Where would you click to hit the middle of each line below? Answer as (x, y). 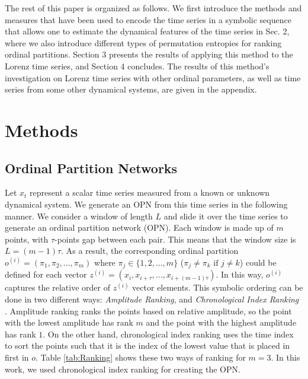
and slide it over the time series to (226, 216)
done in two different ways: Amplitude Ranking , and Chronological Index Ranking (152, 299)
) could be (258, 262)
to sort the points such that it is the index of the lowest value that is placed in (147, 345)
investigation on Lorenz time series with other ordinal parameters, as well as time (153, 77)
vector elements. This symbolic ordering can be (218, 287)
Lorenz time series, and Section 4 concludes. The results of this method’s (137, 66)
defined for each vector (46, 274)
